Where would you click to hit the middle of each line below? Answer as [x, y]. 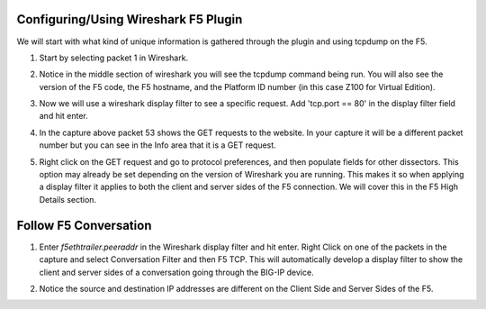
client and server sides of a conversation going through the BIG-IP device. [176, 272]
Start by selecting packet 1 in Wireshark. [114, 58]
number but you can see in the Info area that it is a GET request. [157, 145]
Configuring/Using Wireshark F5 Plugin [130, 19]
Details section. [68, 199]
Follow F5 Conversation [84, 225]
